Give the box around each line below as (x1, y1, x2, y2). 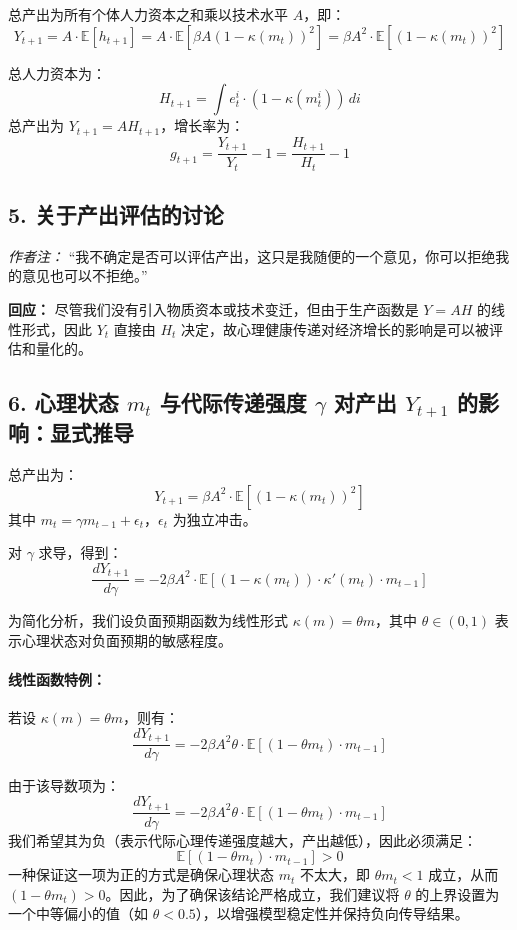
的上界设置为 (415, 883, 500, 904)
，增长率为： (160, 115, 245, 136)
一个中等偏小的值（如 (8, 903, 148, 924)
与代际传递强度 (159, 387, 307, 418)
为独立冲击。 (172, 508, 257, 529)
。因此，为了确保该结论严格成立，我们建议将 (105, 883, 400, 904)
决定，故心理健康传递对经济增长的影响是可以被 (181, 318, 490, 339)
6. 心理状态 (8, 387, 119, 418)
